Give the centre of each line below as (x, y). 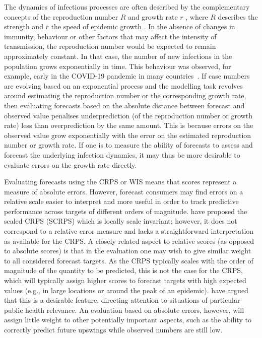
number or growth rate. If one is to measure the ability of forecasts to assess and (128, 145)
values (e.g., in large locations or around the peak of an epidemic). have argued (126, 290)
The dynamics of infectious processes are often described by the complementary (127, 7)
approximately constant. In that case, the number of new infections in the (118, 56)
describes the (238, 16)
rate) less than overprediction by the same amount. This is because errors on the (129, 125)
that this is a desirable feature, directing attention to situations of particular (122, 300)
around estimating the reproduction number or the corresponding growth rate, (125, 95)
